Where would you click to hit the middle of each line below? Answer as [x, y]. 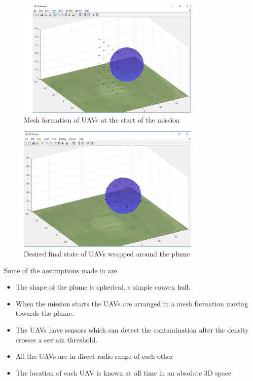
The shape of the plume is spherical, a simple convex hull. [103, 287]
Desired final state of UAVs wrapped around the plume [107, 254]
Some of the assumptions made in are [61, 270]
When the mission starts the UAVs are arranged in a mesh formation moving [132, 303]
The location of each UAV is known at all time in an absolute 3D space [123, 372]
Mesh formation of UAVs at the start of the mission [102, 119]
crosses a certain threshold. [56, 339]
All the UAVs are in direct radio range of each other [94, 356]
